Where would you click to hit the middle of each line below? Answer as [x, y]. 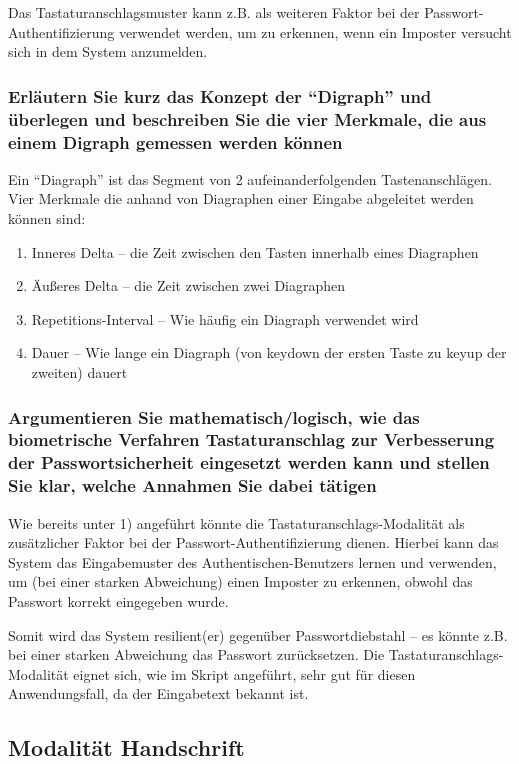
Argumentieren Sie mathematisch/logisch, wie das [214, 416]
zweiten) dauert [79, 372]
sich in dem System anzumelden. [108, 51]
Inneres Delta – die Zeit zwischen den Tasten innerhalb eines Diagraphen [255, 251]
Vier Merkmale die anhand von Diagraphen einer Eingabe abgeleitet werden [241, 198]
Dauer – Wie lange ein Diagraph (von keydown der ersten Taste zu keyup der [269, 352]
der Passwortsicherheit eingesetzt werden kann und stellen [249, 462]
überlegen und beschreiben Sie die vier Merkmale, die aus [247, 118]
